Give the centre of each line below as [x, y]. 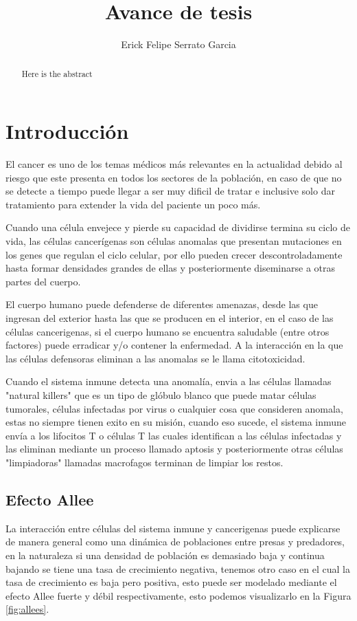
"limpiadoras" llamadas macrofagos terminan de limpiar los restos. [145, 462]
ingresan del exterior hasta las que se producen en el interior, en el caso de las [170, 318]
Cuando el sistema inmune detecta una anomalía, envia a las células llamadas [169, 381]
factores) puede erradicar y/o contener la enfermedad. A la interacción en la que [174, 345]
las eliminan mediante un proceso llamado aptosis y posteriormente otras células [174, 449]
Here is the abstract [57, 73]
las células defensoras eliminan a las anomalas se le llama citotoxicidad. [156, 358]
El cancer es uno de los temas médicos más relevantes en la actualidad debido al [174, 164]
